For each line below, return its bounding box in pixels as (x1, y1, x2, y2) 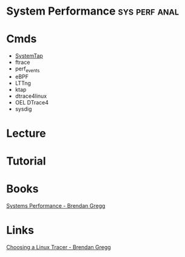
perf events (15, 65, 40, 74)
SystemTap (15, 52, 44, 60)
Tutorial (6, 154, 47, 168)
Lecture (6, 126, 47, 140)
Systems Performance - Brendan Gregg (6, 202, 106, 210)
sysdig (15, 105, 32, 112)
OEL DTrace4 (15, 98, 49, 106)
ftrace (15, 59, 30, 66)
